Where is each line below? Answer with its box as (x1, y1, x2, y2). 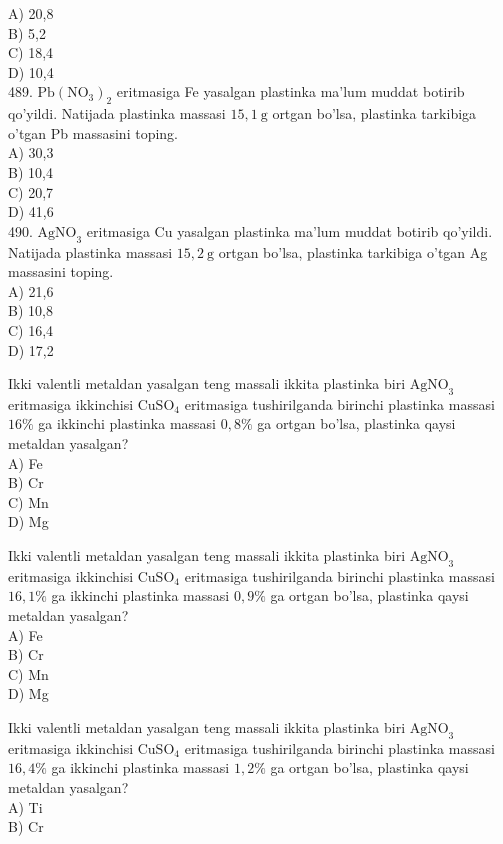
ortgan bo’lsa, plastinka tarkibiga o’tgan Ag (218, 241, 488, 262)
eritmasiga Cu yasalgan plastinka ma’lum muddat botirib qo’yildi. (86, 220, 493, 241)
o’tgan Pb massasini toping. (8, 122, 179, 143)
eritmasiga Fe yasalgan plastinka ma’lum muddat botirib (116, 81, 465, 102)
